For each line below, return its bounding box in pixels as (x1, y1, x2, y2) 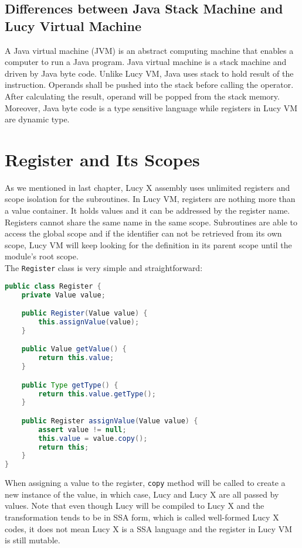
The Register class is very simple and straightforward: (5, 262, 203, 274)
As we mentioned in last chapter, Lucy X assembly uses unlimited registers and (5, 181, 290, 193)
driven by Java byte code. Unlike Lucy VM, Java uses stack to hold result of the (5, 67, 294, 79)
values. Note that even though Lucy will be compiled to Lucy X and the (5, 499, 264, 512)
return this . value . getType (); (38, 389, 156, 398)
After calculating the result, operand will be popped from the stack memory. (5, 90, 280, 102)
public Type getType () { (21, 381, 118, 389)
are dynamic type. (5, 113, 70, 125)
